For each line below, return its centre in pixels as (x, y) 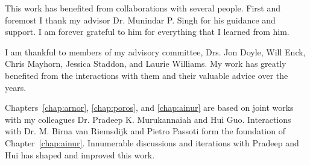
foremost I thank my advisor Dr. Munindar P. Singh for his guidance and (140, 20)
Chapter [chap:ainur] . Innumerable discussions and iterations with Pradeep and (152, 142)
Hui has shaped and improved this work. (80, 154)
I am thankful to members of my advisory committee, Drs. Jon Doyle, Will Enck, (155, 51)
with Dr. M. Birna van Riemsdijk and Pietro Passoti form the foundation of (145, 131)
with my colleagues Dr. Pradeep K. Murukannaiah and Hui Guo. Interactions (148, 119)
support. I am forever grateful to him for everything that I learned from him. (147, 32)
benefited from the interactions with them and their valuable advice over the (147, 75)
